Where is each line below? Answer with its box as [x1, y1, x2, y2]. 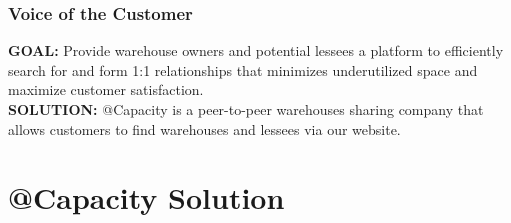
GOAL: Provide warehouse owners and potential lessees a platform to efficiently [8, 40, 504, 61]
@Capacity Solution [8, 177, 285, 218]
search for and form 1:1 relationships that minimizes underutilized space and [8, 59, 478, 80]
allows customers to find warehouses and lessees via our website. [8, 118, 401, 139]
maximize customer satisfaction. [8, 79, 204, 100]
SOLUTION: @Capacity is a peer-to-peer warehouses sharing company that [8, 99, 484, 119]
